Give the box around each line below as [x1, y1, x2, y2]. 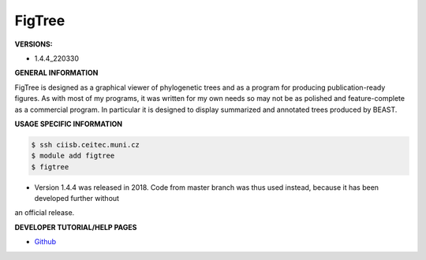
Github [34, 237, 57, 247]
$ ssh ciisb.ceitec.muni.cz [31, 140, 140, 149]
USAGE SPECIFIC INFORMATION [14, 119, 123, 128]
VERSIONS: [14, 39, 53, 49]
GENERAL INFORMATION [14, 68, 99, 78]
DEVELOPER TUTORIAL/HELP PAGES [14, 222, 137, 232]
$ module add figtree [31, 151, 115, 161]
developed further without [34, 194, 120, 203]
